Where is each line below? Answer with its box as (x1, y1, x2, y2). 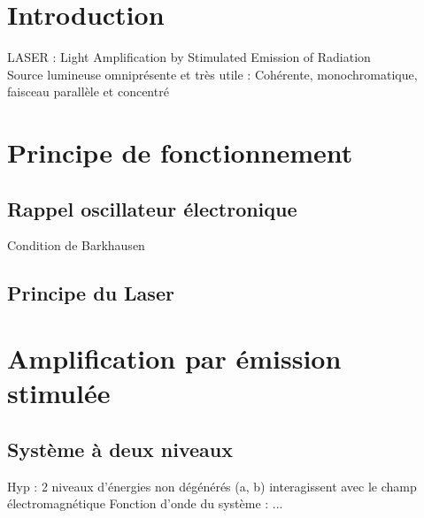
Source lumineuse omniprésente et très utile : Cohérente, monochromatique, (7, 65, 418, 83)
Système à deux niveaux (7, 435, 234, 462)
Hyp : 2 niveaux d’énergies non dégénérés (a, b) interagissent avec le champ (7, 476, 417, 495)
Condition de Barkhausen (7, 236, 145, 255)
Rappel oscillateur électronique (7, 194, 297, 222)
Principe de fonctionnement (7, 134, 353, 171)
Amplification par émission (7, 340, 342, 377)
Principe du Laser (7, 279, 174, 307)
